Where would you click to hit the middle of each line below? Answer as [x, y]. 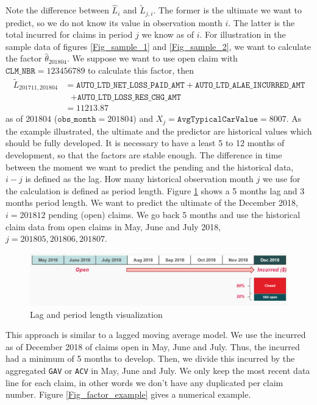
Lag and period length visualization [96, 314]
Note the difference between [57, 10]
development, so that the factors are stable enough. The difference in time [144, 155]
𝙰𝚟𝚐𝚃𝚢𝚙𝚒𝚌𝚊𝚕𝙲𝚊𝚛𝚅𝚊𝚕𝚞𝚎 [218, 120]
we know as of [168, 34]
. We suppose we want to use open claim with [152, 58]
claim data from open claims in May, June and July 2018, [113, 226]
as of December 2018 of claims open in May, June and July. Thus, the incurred [153, 346]
